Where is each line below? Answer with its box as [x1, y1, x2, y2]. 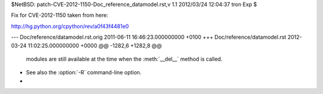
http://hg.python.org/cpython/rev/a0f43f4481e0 [11, 23, 129, 30]
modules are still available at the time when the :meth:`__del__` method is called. [26, 55, 223, 62]
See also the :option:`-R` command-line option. [26, 69, 142, 76]
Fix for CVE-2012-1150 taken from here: [11, 12, 109, 19]
